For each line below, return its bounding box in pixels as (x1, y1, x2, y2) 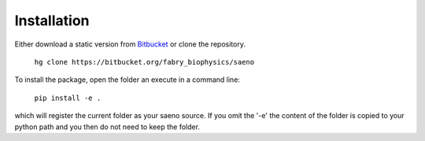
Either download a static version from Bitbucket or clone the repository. (14, 39, 246, 49)
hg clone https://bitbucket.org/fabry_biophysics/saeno (34, 58, 255, 66)
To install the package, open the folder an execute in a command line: (14, 75, 240, 84)
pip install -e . (34, 93, 102, 102)
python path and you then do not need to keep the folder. (14, 122, 201, 132)
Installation (14, 12, 90, 29)
